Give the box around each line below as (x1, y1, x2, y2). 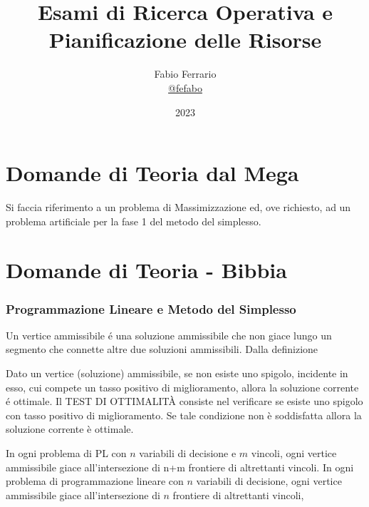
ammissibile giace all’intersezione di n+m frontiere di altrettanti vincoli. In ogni (6, 459, 354, 474)
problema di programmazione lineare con (6, 473, 184, 488)
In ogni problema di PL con (6, 445, 127, 460)
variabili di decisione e (139, 445, 237, 460)
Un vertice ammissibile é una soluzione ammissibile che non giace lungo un (6, 327, 332, 342)
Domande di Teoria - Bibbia (6, 255, 287, 285)
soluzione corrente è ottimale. (6, 421, 134, 436)
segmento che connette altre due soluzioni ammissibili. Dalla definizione (6, 342, 318, 357)
